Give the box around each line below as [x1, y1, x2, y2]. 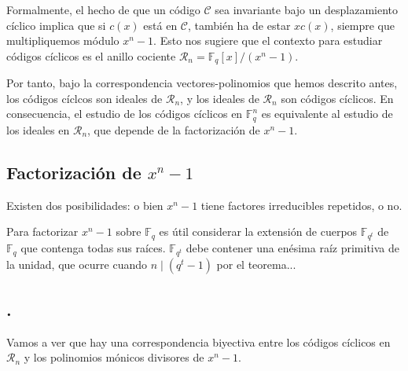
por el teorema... [216, 256, 296, 273]
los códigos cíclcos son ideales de [6, 90, 163, 106]
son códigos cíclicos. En [281, 90, 394, 106]
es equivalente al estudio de [261, 105, 393, 122]
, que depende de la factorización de [87, 121, 260, 138]
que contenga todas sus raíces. [20, 240, 166, 256]
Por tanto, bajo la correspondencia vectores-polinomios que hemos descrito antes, [6, 75, 398, 91]
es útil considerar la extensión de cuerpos [159, 223, 358, 240]
